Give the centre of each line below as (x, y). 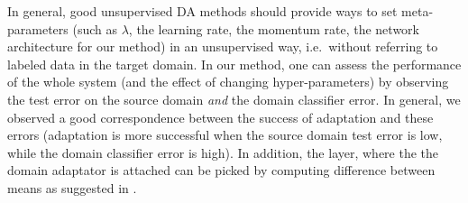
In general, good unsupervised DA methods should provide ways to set (202, 11)
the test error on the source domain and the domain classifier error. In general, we (234, 99)
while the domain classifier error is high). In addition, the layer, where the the (223, 152)
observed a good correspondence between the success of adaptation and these (220, 117)
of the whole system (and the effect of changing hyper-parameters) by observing (228, 82)
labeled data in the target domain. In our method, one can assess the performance (234, 64)
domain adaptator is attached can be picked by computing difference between (221, 170)
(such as (95, 28)
